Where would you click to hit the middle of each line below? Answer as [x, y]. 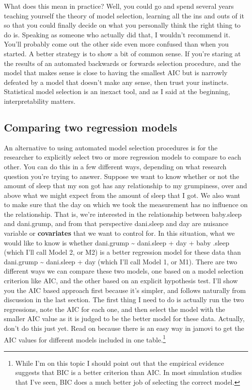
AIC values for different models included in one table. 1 [85, 339]
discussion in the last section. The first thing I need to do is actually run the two [124, 300]
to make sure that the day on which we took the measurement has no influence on [126, 204]
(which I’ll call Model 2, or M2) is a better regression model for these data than [122, 252]
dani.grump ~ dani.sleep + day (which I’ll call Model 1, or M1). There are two [121, 261]
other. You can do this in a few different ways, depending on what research [115, 166]
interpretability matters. [40, 101]
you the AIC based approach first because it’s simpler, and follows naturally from [125, 290]
